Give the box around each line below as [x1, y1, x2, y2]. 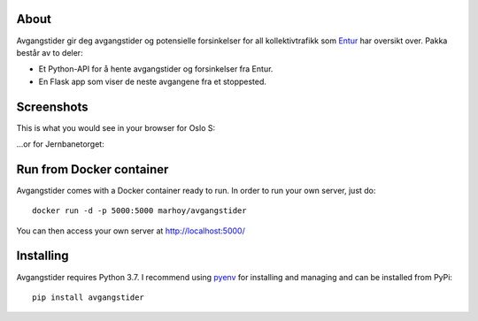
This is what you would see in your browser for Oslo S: [16, 122, 216, 133]
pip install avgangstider [32, 292, 145, 302]
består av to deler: [16, 47, 83, 57]
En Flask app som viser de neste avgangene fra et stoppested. [38, 76, 267, 87]
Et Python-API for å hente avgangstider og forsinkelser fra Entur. [38, 64, 274, 74]
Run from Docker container [16, 162, 169, 177]
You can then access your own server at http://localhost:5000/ [16, 225, 245, 236]
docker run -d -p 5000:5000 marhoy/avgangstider [32, 206, 247, 216]
